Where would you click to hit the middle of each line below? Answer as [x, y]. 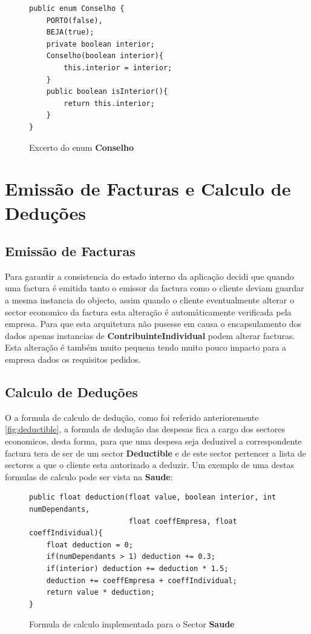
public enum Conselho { [77, 8]
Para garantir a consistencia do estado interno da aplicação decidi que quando [149, 276]
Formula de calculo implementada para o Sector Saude [132, 624]
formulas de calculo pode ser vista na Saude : [89, 476]
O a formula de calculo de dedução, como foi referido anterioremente [132, 417]
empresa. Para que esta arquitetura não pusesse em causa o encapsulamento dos [153, 324]
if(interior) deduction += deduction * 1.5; [137, 568]
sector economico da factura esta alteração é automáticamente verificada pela [148, 312]
